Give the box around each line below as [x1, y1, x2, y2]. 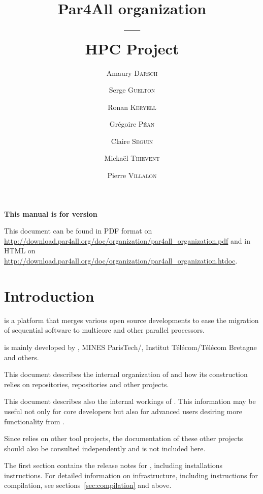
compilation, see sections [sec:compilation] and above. [4, 480, 172, 490]
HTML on [4, 245, 36, 256]
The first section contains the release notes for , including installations [4, 460, 222, 471]
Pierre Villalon [107, 170, 157, 181]
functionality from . [4, 416, 65, 426]
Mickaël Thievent [104, 153, 160, 163]
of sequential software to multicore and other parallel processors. [4, 325, 205, 335]
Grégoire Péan [109, 119, 155, 129]
